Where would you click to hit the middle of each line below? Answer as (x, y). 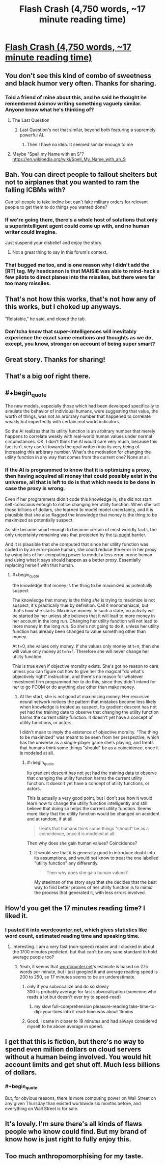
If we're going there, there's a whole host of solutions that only (82, 219)
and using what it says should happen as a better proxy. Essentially (73, 560)
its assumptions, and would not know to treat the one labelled (96, 858)
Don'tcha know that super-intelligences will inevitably (71, 331)
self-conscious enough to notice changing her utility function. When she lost (82, 504)
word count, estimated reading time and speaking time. (72, 936)
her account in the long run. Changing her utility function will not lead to (85, 621)
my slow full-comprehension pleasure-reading (81, 1006)
